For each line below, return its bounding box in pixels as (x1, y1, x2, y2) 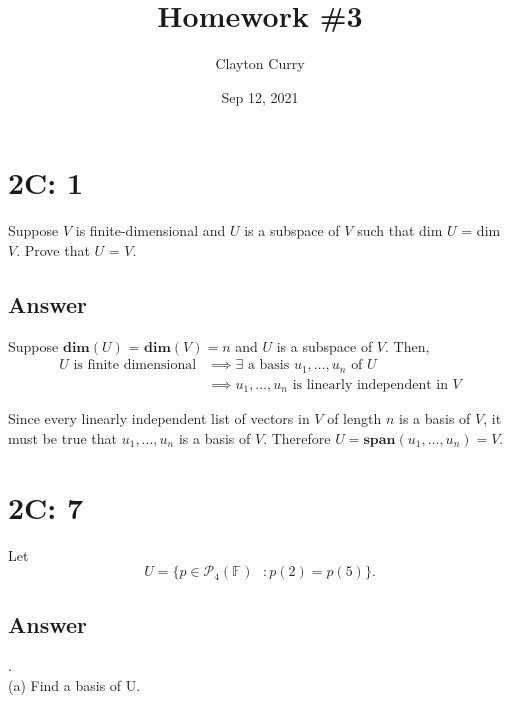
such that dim (357, 220, 443, 241)
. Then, (385, 335, 430, 356)
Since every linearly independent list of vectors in (8, 408, 310, 429)
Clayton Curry (215, 53, 305, 74)
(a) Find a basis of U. (8, 674, 141, 695)
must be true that (8, 427, 118, 448)
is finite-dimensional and (75, 220, 226, 241)
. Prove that (16, 239, 90, 260)
